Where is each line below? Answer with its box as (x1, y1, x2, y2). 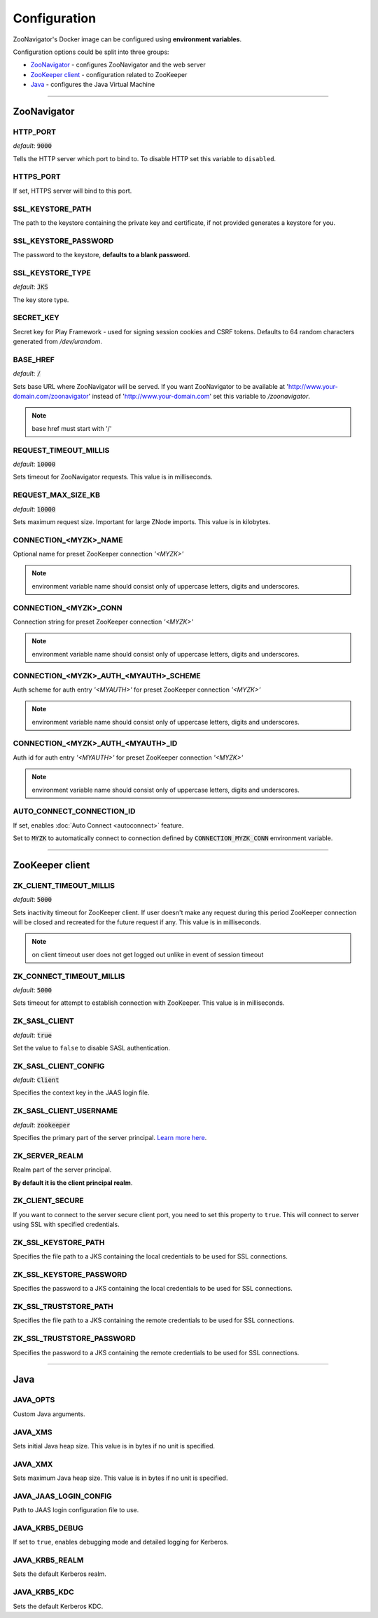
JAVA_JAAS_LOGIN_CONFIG (13, 1491, 112, 1501)
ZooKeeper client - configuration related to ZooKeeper (30, 70, 188, 78)
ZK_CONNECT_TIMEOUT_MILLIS (13, 971, 125, 981)
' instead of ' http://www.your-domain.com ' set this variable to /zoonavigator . (88, 392, 311, 401)
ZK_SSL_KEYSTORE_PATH (13, 1238, 105, 1247)
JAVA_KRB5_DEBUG (13, 1523, 84, 1533)
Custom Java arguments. (13, 1409, 85, 1418)
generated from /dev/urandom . (13, 337, 103, 346)
